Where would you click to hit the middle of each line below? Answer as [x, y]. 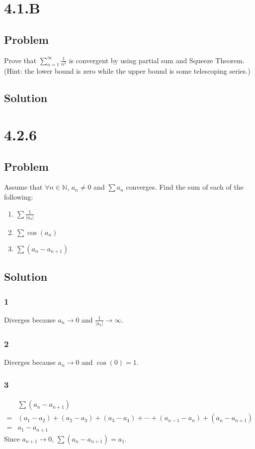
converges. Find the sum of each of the [185, 187]
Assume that [23, 187]
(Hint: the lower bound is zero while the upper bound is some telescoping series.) [127, 71]
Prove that [20, 60]
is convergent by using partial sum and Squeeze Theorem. [157, 60]
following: [19, 196]
